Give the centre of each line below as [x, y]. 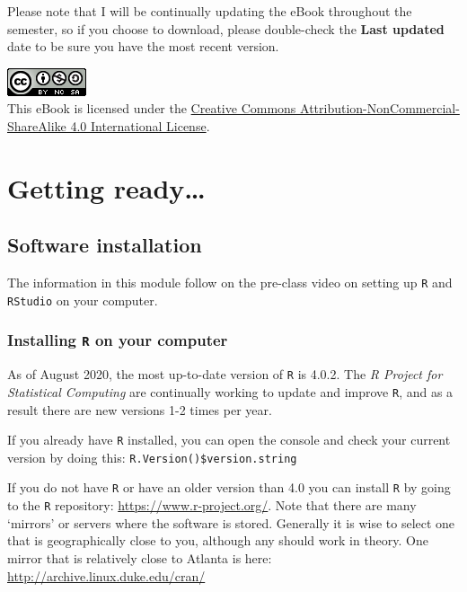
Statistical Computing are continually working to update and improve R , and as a [230, 391]
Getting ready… [106, 187]
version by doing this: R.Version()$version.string [152, 457]
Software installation [105, 245]
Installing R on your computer [118, 340]
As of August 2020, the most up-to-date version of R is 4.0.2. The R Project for [225, 374]
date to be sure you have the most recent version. [143, 46]
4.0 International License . [140, 125]
